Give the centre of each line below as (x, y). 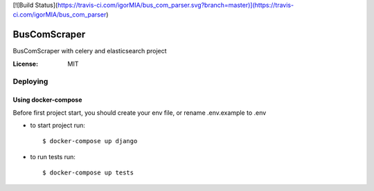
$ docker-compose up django (90, 141)
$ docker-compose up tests (88, 173)
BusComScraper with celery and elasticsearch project (90, 51)
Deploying (30, 82)
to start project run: (58, 125)
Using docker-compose (47, 100)
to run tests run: (53, 156)
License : (25, 64)
